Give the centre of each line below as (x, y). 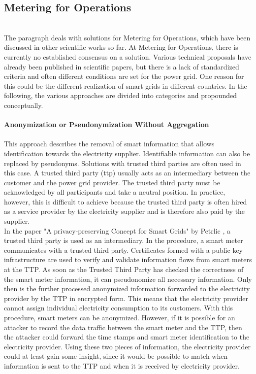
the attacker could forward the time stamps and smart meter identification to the (127, 337)
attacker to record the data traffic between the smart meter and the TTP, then (123, 327)
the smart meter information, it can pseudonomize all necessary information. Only (128, 279)
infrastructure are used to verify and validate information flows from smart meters (128, 259)
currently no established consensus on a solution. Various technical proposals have (128, 56)
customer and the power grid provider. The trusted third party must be (112, 182)
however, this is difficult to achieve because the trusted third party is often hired (126, 201)
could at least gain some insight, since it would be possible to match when (116, 356)
